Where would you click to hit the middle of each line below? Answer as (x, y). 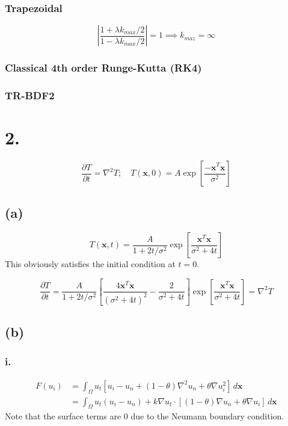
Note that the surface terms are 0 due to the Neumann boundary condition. (145, 416)
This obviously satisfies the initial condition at (90, 264)
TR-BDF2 (30, 95)
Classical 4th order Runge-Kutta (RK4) (103, 68)
